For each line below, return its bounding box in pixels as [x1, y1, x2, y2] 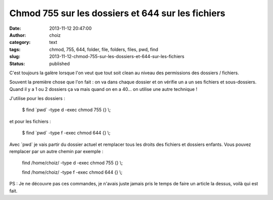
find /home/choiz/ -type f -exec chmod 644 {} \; [22, 169, 123, 175]
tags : [9, 46, 21, 53]
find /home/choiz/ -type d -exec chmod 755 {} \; [22, 160, 123, 166]
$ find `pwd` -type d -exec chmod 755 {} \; [22, 107, 111, 113]
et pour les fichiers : [9, 118, 52, 124]
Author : [9, 32, 26, 38]
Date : [9, 25, 21, 31]
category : [9, 39, 31, 45]
